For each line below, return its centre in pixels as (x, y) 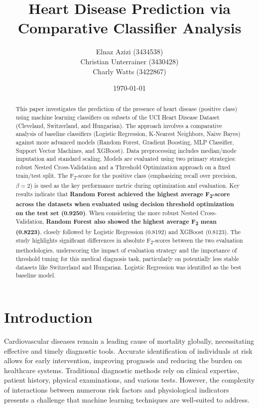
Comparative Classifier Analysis (129, 28)
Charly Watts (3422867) (129, 71)
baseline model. (36, 275)
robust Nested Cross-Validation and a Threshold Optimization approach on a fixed (123, 167)
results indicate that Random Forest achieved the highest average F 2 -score (123, 195)
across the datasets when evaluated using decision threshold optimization (125, 204)
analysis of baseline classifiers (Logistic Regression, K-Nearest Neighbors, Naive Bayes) (128, 134)
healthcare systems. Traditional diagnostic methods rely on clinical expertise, (122, 370)
